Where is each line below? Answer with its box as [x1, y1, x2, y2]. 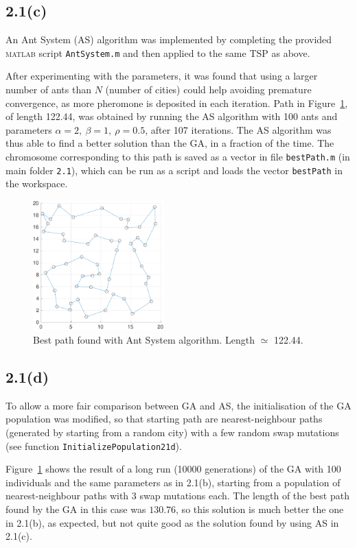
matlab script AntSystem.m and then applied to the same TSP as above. [5, 45, 310, 60]
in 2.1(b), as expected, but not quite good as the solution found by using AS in [5, 515, 339, 529]
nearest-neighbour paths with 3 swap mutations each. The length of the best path [5, 488, 349, 503]
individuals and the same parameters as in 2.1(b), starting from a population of [5, 475, 341, 489]
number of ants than [5, 82, 91, 97]
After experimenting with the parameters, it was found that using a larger [5, 69, 318, 83]
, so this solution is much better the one [176, 502, 344, 516]
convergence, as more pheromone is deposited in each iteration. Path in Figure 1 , [5, 95, 348, 110]
